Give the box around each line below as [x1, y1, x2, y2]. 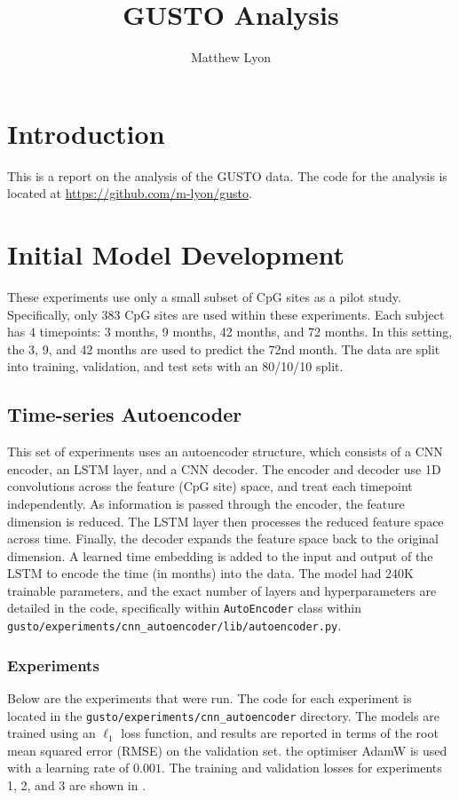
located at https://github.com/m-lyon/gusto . [7, 184, 252, 202]
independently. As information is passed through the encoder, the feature [7, 494, 405, 512]
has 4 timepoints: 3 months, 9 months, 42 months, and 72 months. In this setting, [7, 322, 453, 341]
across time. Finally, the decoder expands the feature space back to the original [7, 529, 439, 548]
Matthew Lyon [190, 48, 272, 67]
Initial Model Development [7, 236, 344, 273]
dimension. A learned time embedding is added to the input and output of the [7, 546, 433, 565]
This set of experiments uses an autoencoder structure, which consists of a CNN [7, 442, 443, 461]
